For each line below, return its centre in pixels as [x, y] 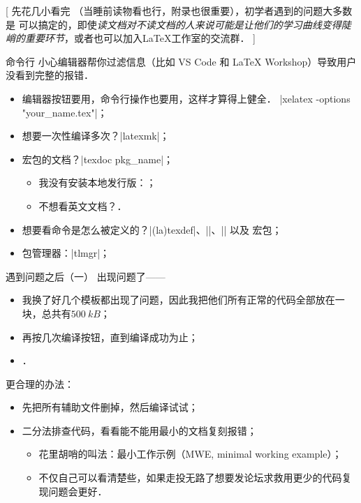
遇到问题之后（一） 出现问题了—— [86, 276]
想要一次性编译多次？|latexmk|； [96, 136]
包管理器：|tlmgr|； [66, 253]
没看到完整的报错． [50, 75]
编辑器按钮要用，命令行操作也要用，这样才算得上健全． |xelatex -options [186, 98]
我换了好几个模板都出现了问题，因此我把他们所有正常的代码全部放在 [178, 300]
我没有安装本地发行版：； [97, 182]
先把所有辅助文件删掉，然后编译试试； [110, 407]
